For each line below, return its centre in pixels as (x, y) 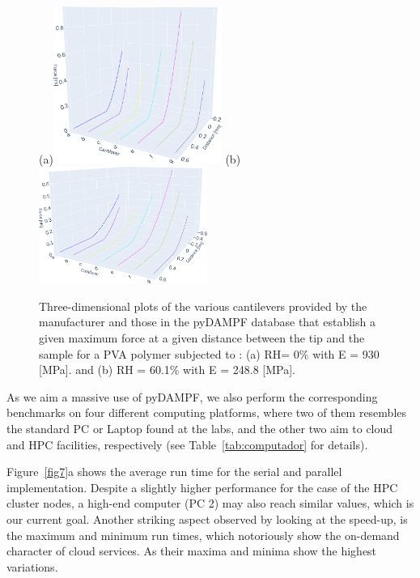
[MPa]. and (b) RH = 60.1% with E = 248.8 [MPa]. (167, 370)
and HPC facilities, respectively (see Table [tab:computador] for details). (187, 444)
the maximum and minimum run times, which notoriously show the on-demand (203, 535)
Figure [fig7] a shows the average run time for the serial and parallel (174, 472)
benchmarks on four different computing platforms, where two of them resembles (207, 412)
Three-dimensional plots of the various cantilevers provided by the (203, 306)
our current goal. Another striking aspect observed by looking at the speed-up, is (207, 518)
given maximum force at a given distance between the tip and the (202, 338)
